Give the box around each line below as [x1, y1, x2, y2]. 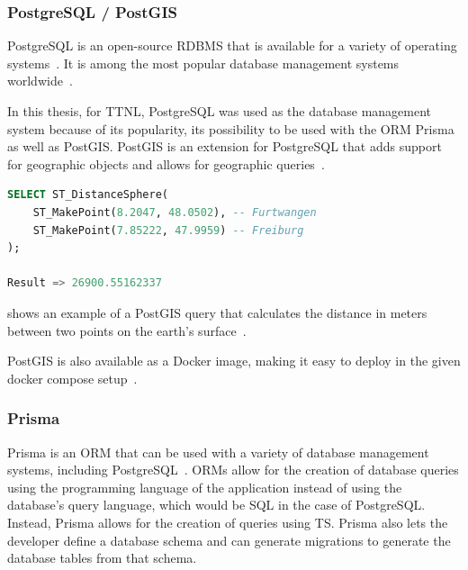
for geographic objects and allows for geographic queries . [7, 154, 325, 173]
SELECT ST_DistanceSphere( [7, 188, 168, 202]
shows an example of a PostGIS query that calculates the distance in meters [7, 303, 427, 321]
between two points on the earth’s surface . [7, 321, 247, 339]
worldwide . [7, 71, 73, 90]
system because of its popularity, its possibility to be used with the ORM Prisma [7, 119, 454, 138]
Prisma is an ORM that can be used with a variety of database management [7, 442, 429, 461]
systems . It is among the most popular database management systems [7, 53, 400, 72]
